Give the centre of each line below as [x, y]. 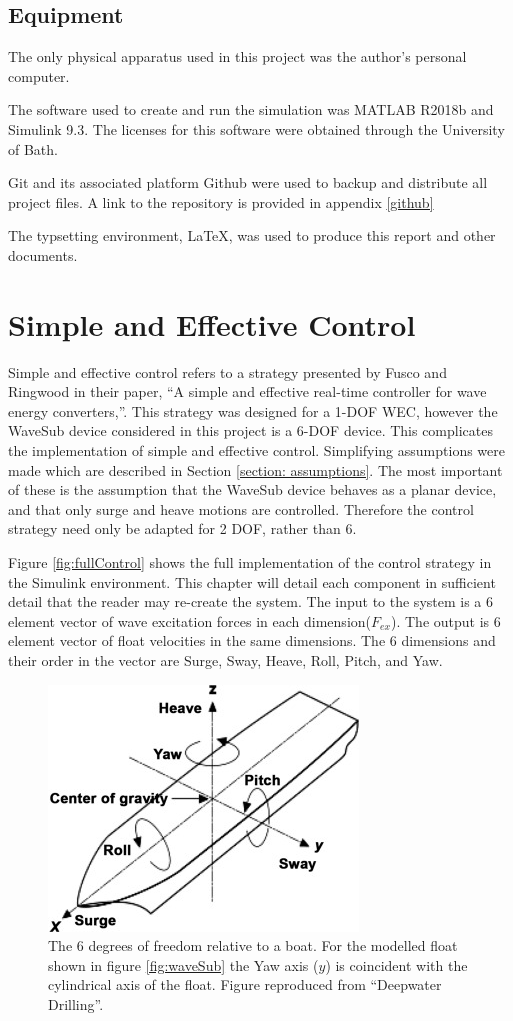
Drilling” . [76, 1003]
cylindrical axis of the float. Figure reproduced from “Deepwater [245, 984]
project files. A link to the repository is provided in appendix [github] [221, 201]
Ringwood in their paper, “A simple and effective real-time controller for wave [247, 391]
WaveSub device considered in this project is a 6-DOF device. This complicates [250, 430]
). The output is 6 [446, 620]
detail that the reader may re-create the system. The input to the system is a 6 [251, 601]
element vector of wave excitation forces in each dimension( [190, 620]
